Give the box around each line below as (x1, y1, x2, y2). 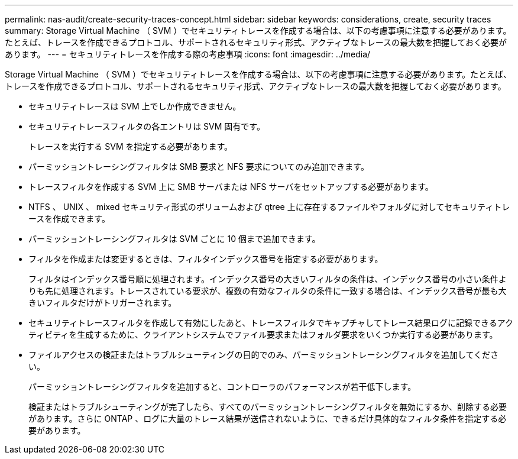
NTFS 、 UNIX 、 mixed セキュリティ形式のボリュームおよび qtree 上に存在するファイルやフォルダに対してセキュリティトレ (28, 202, 510, 212)
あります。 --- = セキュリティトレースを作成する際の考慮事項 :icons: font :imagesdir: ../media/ (5, 49, 371, 59)
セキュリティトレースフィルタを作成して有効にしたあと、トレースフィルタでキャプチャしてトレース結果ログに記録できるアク (28, 318, 513, 328)
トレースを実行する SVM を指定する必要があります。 (28, 141, 233, 151)
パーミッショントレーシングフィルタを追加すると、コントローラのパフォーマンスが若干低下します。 (28, 382, 416, 392)
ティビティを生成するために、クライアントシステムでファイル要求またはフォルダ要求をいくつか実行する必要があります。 (28, 329, 498, 340)
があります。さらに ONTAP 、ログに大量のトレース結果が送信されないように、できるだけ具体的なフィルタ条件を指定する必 (28, 413, 507, 424)
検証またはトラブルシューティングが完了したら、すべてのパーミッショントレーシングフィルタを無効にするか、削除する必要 (28, 402, 507, 412)
